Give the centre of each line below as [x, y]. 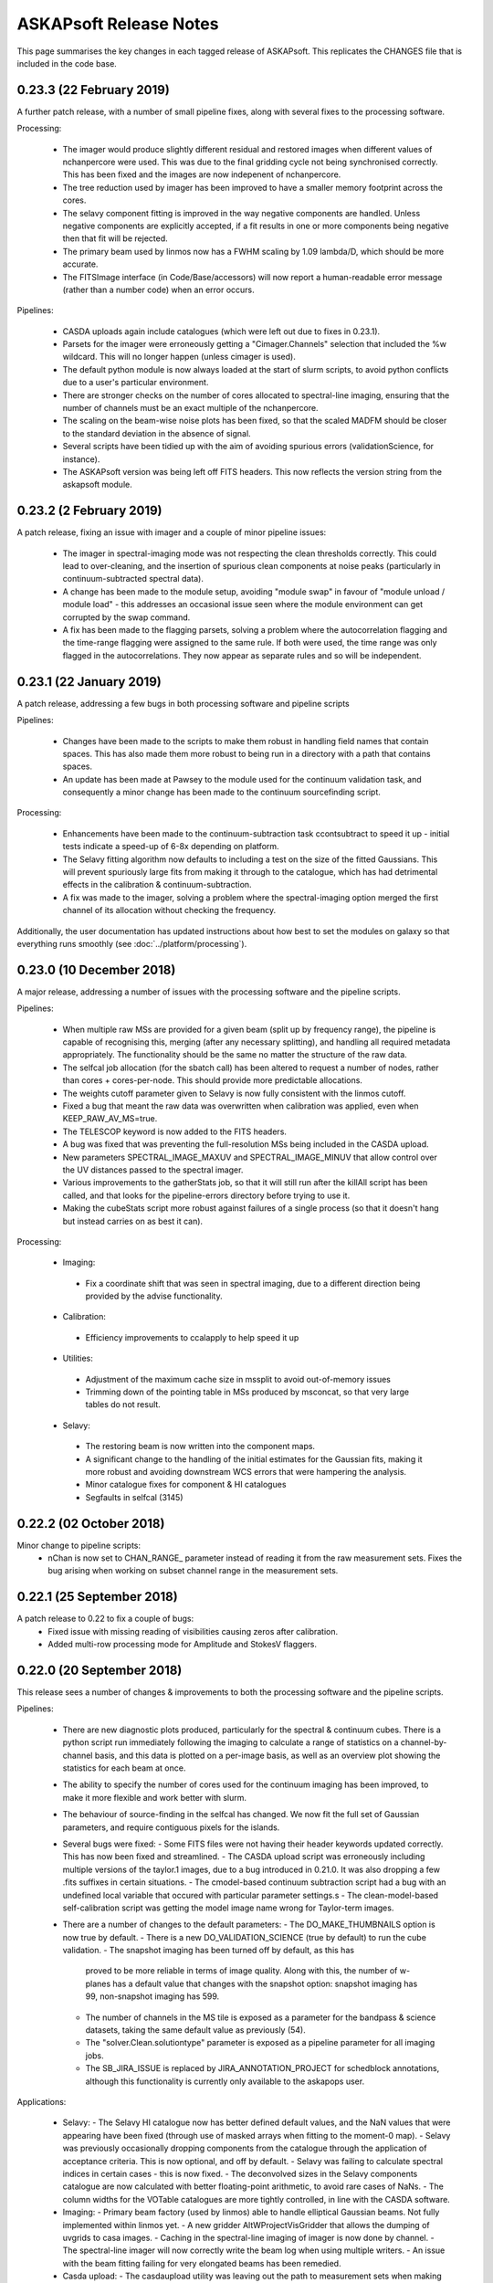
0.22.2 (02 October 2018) [91, 1524]
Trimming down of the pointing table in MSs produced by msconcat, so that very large [247, 1392]
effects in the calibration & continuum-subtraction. [157, 885]
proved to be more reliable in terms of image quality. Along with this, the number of [241, 1971]
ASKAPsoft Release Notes [118, 24]
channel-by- [424, 1742]
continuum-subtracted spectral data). [133, 579]
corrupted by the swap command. [126, 617]
